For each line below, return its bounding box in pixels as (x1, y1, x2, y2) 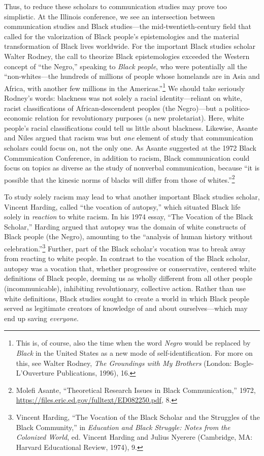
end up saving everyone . (4, 312, 79, 323)
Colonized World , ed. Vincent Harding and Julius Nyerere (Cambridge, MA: (16, 432, 253, 442)
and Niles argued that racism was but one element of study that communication (4, 132, 253, 143)
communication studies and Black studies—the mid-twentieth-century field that (4, 21, 252, 32)
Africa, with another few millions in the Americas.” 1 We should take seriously (4, 81, 245, 93)
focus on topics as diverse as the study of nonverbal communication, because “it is (4, 162, 260, 173)
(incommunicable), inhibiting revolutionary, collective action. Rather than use (4, 283, 246, 293)
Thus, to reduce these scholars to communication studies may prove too (4, 1, 227, 11)
